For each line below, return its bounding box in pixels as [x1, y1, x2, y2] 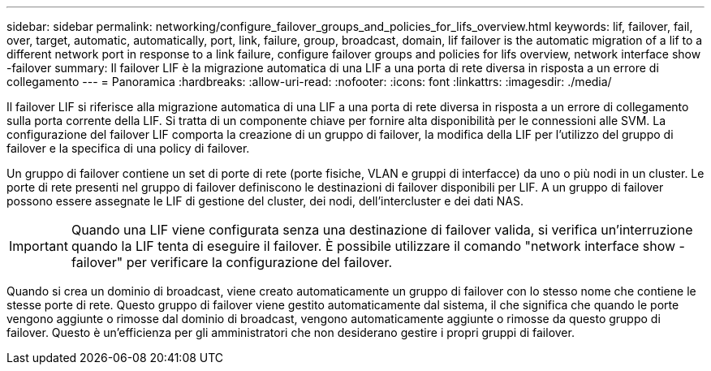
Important [9, 238, 68, 254]
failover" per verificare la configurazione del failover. [71, 254, 393, 270]
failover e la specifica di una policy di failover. [6, 141, 250, 155]
